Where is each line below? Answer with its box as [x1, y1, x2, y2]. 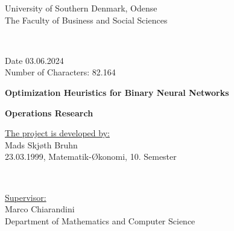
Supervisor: [5, 191, 46, 203]
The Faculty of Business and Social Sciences [5, 13, 168, 26]
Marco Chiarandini [5, 203, 75, 215]
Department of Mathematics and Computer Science [5, 214, 195, 227]
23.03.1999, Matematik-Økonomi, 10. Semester [5, 150, 177, 163]
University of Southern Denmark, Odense [5, 2, 157, 14]
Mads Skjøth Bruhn [5, 138, 78, 151]
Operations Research [5, 106, 93, 119]
